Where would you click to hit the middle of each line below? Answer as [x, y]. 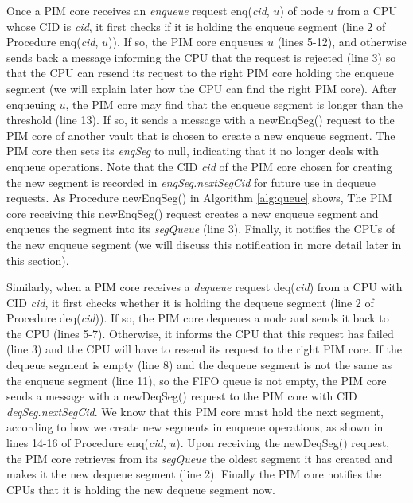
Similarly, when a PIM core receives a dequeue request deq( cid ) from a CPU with [205, 287]
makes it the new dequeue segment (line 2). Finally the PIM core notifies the [194, 474]
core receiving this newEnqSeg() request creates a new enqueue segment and [193, 213]
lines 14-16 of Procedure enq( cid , [86, 443]
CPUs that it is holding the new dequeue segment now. [141, 489]
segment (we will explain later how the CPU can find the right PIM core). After [202, 88]
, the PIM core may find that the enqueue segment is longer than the [234, 104]
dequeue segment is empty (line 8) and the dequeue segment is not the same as [199, 365]
